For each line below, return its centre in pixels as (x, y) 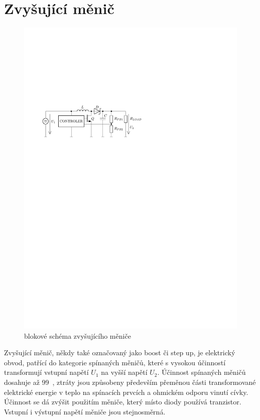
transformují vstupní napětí (46, 372)
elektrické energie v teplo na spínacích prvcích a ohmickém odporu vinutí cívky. (126, 392)
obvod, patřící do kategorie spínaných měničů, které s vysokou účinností (115, 362)
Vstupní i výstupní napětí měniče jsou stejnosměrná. (85, 411)
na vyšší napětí (124, 372)
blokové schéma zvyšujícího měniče (78, 335)
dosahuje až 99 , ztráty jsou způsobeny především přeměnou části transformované (130, 382)
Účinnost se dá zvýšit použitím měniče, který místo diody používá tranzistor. (123, 402)
